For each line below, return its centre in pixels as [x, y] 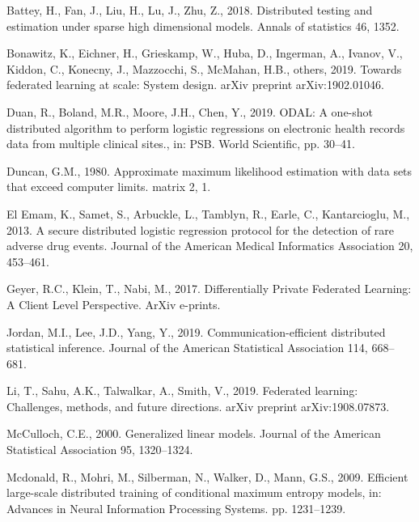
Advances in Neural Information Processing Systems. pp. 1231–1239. [176, 508]
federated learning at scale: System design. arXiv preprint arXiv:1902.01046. [195, 85]
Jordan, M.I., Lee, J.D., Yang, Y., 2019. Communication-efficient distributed [196, 331]
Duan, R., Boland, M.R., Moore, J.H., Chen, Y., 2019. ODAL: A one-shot [190, 111]
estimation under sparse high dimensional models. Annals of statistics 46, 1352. [203, 25]
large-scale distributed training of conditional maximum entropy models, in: [194, 492]
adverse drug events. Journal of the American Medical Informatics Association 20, [210, 246]
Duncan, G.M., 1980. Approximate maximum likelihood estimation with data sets [209, 170]
